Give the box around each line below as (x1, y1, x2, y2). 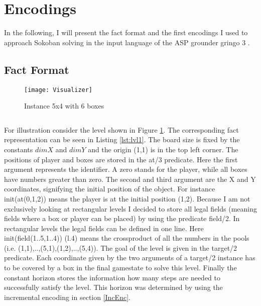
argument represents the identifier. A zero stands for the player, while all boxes (4, 164, 247, 174)
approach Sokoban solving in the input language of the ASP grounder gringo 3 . (4, 37, 250, 47)
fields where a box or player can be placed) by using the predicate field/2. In (4, 213, 240, 224)
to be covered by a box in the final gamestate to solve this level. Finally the (4, 262, 237, 273)
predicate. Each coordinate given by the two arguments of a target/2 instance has (4, 252, 255, 263)
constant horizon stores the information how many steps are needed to (4, 272, 221, 282)
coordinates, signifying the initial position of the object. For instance (4, 183, 215, 194)
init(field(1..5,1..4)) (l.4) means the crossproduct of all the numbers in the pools (4, 233, 249, 243)
